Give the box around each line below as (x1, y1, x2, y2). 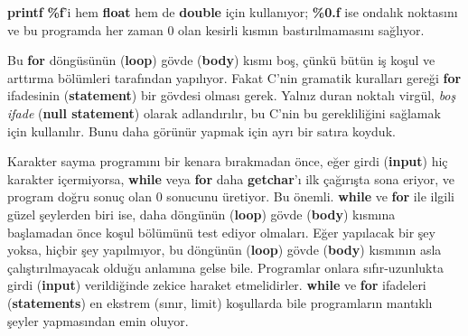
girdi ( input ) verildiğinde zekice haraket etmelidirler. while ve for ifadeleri (7, 275, 426, 294)
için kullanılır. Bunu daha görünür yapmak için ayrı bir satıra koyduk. (7, 121, 396, 140)
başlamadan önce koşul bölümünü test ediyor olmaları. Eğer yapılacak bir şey (7, 222, 435, 241)
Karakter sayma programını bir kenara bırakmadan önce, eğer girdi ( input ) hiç (7, 152, 448, 171)
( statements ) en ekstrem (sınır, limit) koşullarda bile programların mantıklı (7, 293, 433, 312)
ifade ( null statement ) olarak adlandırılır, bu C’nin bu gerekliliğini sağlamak (7, 103, 441, 122)
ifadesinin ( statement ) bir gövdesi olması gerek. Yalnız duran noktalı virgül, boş (7, 86, 456, 105)
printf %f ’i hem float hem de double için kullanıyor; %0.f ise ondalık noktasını (7, 3, 458, 21)
